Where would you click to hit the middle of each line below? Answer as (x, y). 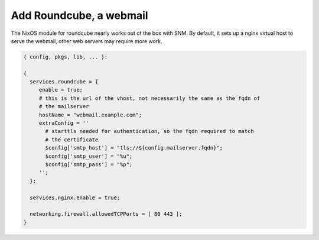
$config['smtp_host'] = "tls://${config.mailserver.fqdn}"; (134, 148)
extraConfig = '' (64, 123)
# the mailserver (64, 107)
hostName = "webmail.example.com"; (90, 115)
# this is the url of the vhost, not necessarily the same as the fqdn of (149, 98)
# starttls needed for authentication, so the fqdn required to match (149, 131)
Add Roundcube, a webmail (79, 15)
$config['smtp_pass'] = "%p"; (89, 165)
